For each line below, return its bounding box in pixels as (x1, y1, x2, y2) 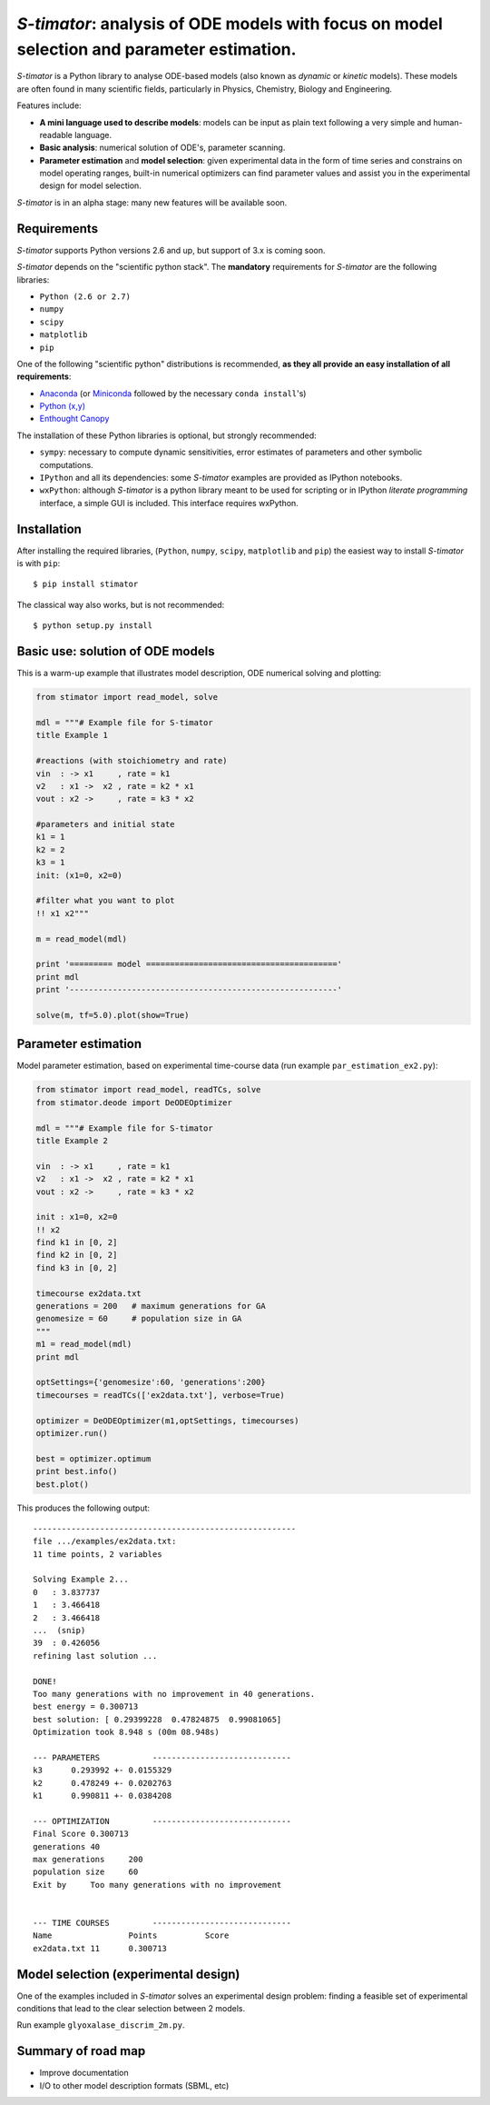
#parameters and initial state (35, 819, 176, 830)
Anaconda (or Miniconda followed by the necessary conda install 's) (39, 387, 307, 399)
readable (39, 129, 73, 140)
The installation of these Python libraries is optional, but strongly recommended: (16, 430, 317, 441)
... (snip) (33, 1625, 86, 1636)
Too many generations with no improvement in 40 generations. (33, 1689, 316, 1699)
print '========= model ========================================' (35, 959, 343, 970)
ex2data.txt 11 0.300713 (33, 1943, 168, 1953)
